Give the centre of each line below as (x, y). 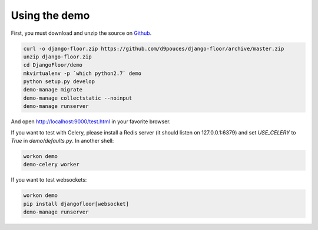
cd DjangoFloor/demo (53, 65)
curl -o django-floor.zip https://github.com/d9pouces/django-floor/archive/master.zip (154, 48)
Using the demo (50, 15)
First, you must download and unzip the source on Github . (81, 33)
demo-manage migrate (53, 90)
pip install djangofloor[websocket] (76, 204)
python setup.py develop (59, 82)
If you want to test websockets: (49, 180)
